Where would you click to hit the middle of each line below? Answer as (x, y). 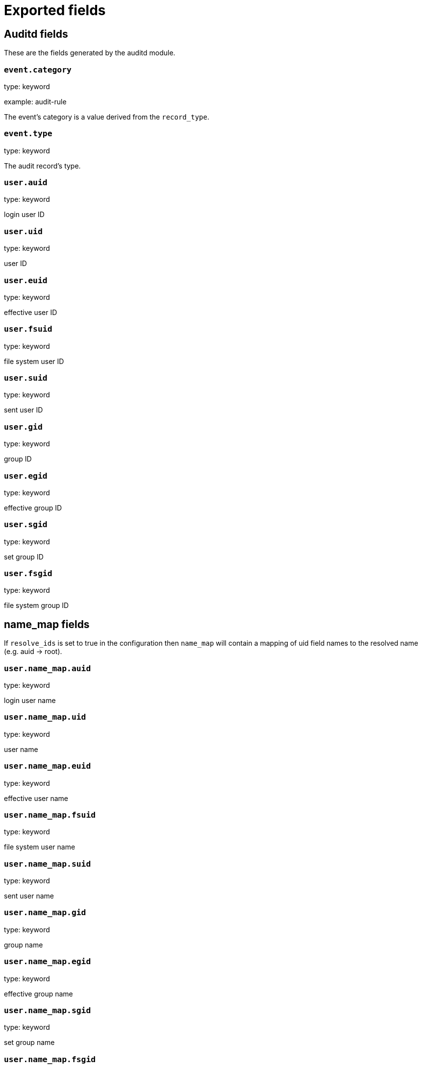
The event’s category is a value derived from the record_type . (107, 117)
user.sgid (26, 525)
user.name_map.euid (48, 766)
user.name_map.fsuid (50, 815)
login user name (30, 701)
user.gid (23, 427)
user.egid (26, 476)
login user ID (24, 215)
